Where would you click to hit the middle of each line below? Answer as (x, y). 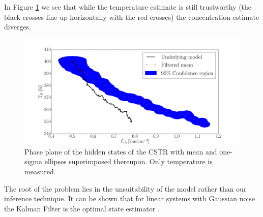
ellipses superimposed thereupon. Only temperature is (128, 161)
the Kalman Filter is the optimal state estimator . (82, 208)
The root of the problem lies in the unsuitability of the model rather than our (125, 188)
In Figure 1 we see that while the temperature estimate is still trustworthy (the (128, 7)
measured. (40, 171)
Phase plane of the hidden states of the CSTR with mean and (121, 151)
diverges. (18, 27)
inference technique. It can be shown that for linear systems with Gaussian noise (130, 198)
